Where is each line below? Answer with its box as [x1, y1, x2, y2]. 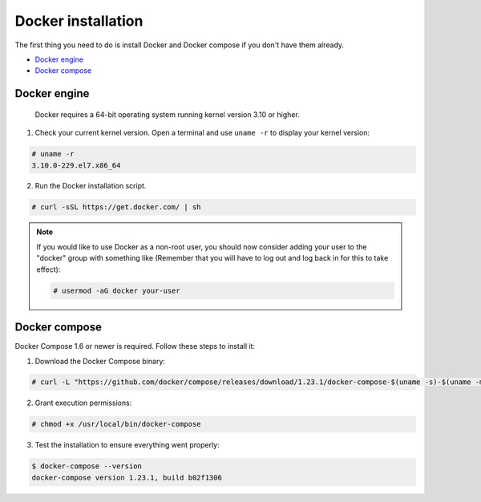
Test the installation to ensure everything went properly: [34, 440, 220, 450]
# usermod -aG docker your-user [53, 285, 180, 295]
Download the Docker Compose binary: [34, 356, 166, 366]
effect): [36, 265, 61, 274]
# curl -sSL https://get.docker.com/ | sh [31, 203, 201, 212]
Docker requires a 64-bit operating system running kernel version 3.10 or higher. [34, 109, 300, 119]
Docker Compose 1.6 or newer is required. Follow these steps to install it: [14, 342, 256, 351]
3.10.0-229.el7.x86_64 [31, 160, 121, 170]
